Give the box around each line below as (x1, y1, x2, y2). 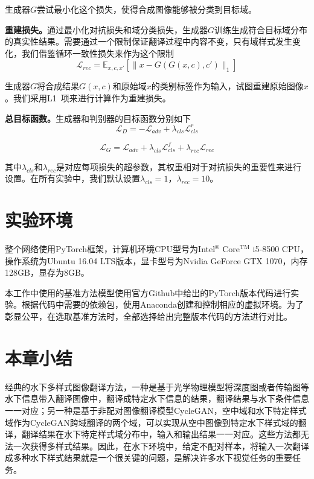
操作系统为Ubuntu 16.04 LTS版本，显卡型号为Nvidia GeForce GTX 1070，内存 (5, 254, 308, 267)
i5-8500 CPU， (252, 243, 309, 255)
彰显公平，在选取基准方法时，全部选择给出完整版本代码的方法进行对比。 (5, 310, 292, 323)
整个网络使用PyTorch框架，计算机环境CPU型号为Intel (5, 243, 216, 255)
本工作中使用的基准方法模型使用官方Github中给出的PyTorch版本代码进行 (5, 286, 291, 299)
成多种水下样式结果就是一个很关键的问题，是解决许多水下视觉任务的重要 (5, 451, 292, 464)
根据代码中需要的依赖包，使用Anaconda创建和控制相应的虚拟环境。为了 (21, 298, 304, 311)
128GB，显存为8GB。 (5, 266, 89, 279)
